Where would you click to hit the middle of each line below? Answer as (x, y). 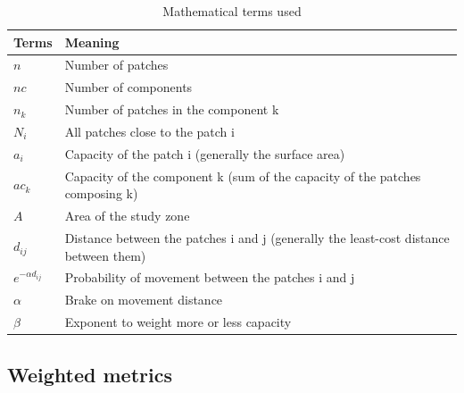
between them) (105, 255)
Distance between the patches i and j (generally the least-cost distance (257, 237)
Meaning (92, 42)
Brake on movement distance (144, 300)
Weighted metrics (90, 374)
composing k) (101, 193)
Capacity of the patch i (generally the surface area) (205, 153)
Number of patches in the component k (172, 109)
